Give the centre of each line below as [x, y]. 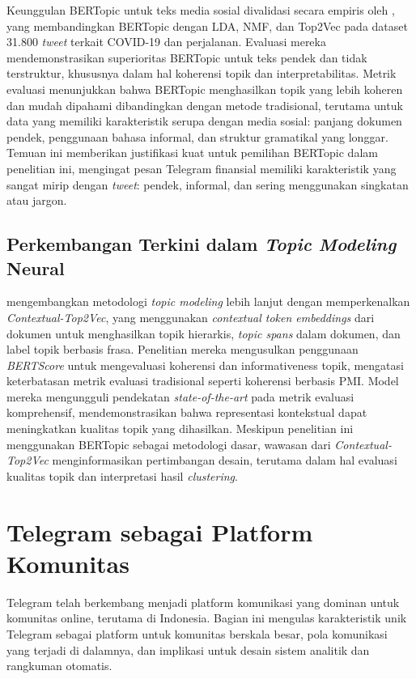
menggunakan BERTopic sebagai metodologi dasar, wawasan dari [169, 444]
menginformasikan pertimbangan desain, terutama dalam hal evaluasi [225, 460]
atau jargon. [37, 200]
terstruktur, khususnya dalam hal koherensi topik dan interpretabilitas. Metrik [202, 73]
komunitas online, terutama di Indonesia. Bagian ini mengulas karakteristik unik [207, 618]
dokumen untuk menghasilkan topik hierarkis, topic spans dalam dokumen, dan [204, 333]
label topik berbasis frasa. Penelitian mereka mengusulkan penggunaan [183, 349]
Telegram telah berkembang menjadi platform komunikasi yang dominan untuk [203, 602]
